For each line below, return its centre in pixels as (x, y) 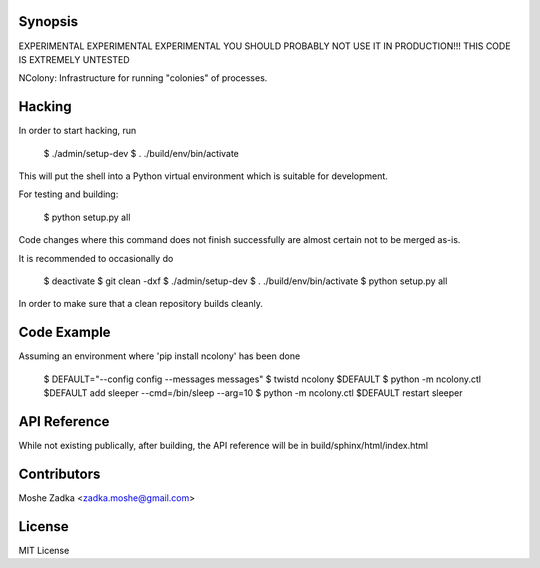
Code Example (64, 332)
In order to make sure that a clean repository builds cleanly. (141, 304)
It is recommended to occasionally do (96, 258)
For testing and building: (68, 194)
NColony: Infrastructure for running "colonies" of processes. (143, 78)
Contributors (59, 473)
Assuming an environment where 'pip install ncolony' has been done (159, 356)
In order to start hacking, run (77, 131)
